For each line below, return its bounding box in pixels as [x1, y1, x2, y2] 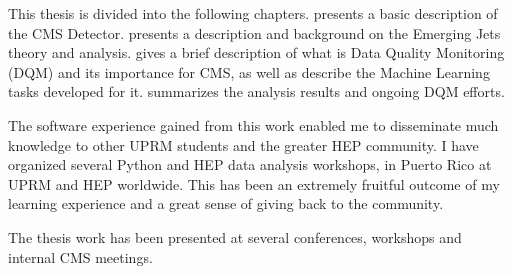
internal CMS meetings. [8, 246, 153, 267]
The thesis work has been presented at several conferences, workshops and [8, 226, 462, 247]
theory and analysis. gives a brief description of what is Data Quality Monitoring [8, 42, 505, 63]
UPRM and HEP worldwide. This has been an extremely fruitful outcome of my [8, 173, 500, 194]
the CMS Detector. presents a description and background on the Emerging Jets [8, 22, 501, 43]
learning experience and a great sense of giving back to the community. [8, 193, 444, 214]
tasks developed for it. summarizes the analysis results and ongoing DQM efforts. [8, 81, 505, 102]
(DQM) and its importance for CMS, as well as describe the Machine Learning [8, 61, 490, 82]
